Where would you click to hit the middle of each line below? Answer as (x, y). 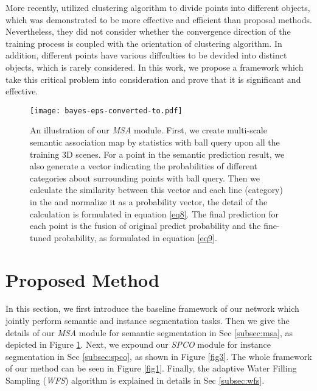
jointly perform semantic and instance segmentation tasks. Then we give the (148, 321)
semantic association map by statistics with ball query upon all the (155, 142)
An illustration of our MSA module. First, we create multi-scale (148, 130)
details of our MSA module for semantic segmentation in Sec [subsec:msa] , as (149, 332)
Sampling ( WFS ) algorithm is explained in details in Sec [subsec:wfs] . (135, 380)
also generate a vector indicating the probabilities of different (144, 166)
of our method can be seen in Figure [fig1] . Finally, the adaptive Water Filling (151, 368)
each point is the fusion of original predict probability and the (145, 226)
